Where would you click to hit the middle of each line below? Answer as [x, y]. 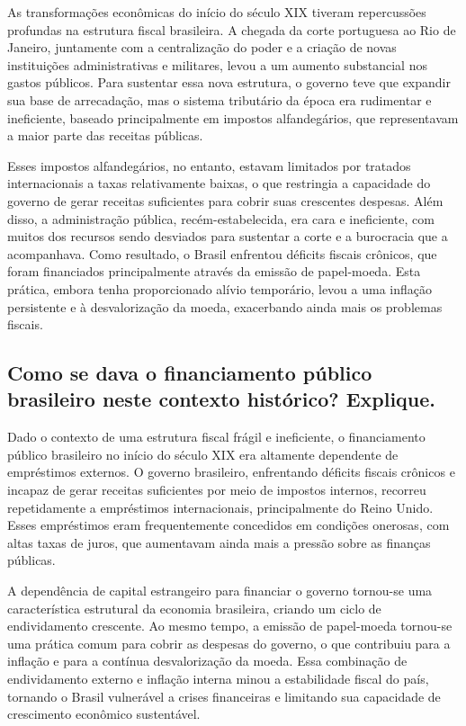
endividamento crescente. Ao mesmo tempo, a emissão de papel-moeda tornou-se [230, 626]
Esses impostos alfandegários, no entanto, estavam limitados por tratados [209, 165]
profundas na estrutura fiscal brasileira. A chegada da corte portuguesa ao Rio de [232, 29]
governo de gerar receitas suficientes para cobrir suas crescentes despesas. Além [225, 200]
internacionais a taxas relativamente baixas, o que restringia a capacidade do [219, 183]
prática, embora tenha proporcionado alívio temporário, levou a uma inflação [220, 288]
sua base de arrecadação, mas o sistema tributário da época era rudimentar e [220, 99]
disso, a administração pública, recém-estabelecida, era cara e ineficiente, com [221, 218]
